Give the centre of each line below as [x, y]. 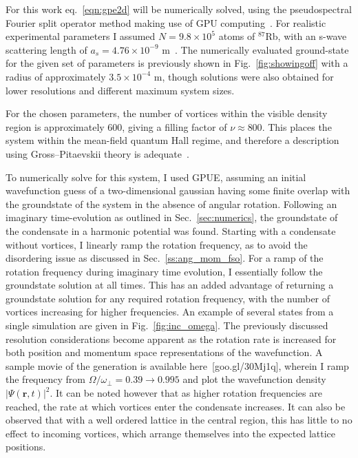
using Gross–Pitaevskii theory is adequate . [97, 153]
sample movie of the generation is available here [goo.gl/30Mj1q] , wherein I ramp [177, 365]
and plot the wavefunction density [254, 379]
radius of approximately [56, 76]
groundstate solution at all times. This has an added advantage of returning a [170, 285]
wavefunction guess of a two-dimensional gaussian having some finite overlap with [178, 190]
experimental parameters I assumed [81, 36]
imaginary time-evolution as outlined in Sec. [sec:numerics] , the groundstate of [172, 217]
